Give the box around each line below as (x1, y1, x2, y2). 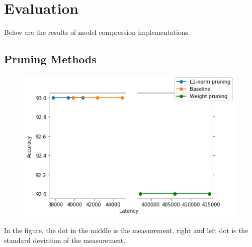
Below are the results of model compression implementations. (4, 27, 190, 37)
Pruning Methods (4, 51, 97, 67)
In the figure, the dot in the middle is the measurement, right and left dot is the (4, 225, 249, 236)
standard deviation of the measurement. (4, 235, 126, 246)
